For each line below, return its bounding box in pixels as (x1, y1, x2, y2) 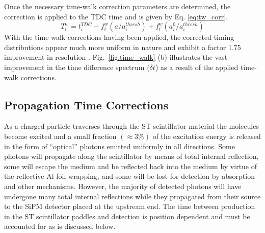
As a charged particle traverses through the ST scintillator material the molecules (4, 121, 259, 131)
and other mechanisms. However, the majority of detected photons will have (4, 180, 242, 191)
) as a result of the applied (155, 61, 238, 72)
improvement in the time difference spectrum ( (4, 61, 150, 72)
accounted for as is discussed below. (4, 221, 116, 231)
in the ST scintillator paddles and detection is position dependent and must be (4, 211, 250, 221)
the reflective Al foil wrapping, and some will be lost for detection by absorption (4, 171, 255, 181)
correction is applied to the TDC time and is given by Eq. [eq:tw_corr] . (4, 11, 228, 21)
